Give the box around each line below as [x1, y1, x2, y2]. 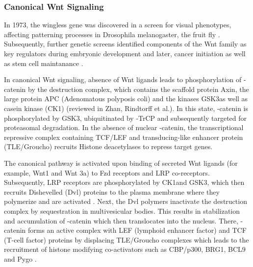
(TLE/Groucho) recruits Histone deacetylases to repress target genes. [4, 141, 213, 152]
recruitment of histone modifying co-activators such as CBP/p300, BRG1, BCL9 [4, 244, 246, 254]
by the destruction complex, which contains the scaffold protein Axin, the [27, 84, 249, 94]
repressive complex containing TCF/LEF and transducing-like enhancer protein [4, 132, 243, 142]
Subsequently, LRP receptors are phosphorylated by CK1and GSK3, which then [4, 177, 245, 187]
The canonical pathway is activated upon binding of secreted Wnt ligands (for [4, 157, 238, 168]
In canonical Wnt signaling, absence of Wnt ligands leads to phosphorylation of [4, 74, 242, 85]
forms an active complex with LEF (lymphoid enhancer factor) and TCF [27, 225, 247, 235]
